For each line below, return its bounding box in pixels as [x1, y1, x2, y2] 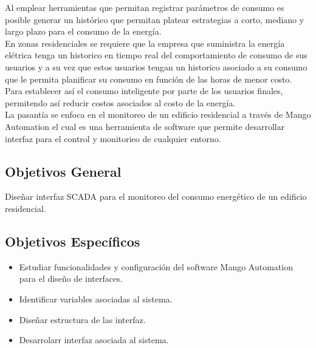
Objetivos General [5, 162, 122, 180]
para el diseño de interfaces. [19, 272, 123, 285]
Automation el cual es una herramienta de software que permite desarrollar [5, 120, 285, 132]
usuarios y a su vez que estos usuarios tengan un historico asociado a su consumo [5, 60, 307, 73]
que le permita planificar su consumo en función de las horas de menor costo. [5, 72, 292, 85]
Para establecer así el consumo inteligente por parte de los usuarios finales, [5, 84, 283, 97]
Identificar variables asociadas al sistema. [19, 292, 173, 305]
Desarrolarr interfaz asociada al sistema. [19, 333, 169, 346]
